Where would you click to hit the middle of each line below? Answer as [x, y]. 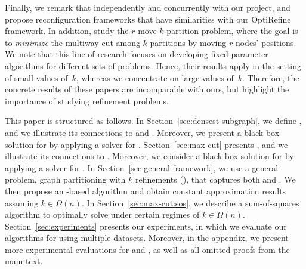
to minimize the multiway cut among [72, 42]
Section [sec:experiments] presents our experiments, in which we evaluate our [146, 226]
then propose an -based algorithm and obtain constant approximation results [146, 191]
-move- [147, 31]
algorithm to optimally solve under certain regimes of [102, 214]
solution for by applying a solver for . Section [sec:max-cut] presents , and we [146, 144]
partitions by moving [188, 42]
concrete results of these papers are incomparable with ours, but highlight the [147, 89]
